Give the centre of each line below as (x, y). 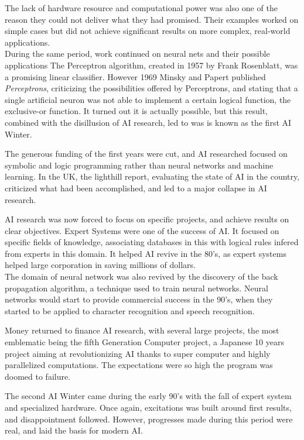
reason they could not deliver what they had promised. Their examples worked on (152, 19)
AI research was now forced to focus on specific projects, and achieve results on (147, 219)
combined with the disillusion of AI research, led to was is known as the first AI (148, 122)
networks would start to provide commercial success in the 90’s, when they (139, 299)
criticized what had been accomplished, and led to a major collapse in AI (136, 188)
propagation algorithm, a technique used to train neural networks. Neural (136, 288)
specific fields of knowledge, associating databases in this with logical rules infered (152, 242)
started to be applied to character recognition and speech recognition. (130, 310)
